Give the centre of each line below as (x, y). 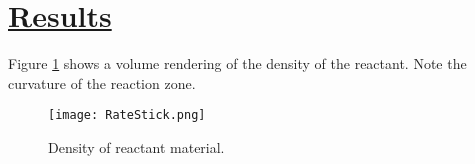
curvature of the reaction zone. (102, 82)
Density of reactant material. (136, 146)
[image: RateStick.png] (127, 115)
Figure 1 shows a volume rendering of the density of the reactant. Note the (237, 63)
